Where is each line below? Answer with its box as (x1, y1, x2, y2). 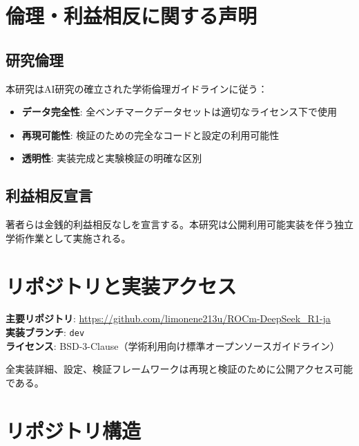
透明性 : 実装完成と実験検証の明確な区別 (21, 151, 202, 165)
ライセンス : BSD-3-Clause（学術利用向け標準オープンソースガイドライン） (6, 338, 340, 353)
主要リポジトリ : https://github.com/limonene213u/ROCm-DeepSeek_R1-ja (6, 311, 331, 326)
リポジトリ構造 (6, 416, 142, 444)
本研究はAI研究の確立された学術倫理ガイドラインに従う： (6, 81, 268, 95)
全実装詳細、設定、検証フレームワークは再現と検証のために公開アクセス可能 (6, 362, 353, 376)
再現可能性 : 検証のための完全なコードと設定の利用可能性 (21, 127, 280, 142)
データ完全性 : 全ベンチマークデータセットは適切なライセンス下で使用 (21, 104, 338, 119)
